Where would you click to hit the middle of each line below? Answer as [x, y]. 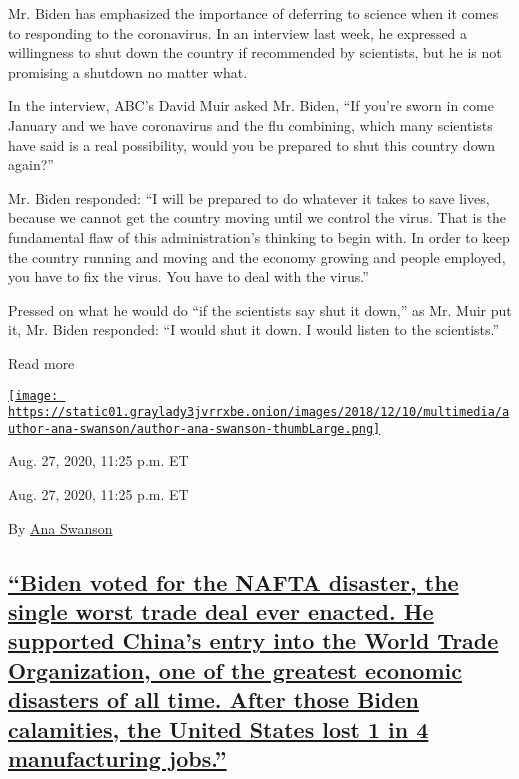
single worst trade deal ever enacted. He [221, 611]
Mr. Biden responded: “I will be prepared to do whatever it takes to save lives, [249, 197]
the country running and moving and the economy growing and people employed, [257, 256]
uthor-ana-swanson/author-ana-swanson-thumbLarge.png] [194, 428]
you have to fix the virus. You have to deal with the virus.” [188, 276]
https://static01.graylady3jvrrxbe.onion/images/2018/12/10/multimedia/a [259, 412]
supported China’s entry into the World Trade [253, 640]
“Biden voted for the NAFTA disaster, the [233, 581]
